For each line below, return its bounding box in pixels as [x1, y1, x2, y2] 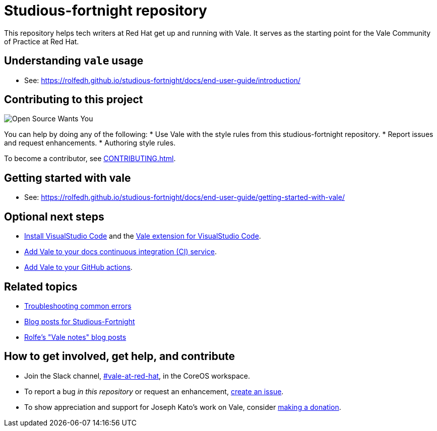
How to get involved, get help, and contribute [4, 350, 235, 363]
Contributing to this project [4, 93, 143, 106]
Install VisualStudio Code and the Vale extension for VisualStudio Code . [24, 232, 261, 241]
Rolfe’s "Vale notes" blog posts [24, 332, 127, 341]
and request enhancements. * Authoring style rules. [4, 138, 176, 148]
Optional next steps [4, 210, 104, 223]
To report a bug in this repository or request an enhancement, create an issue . [24, 387, 284, 396]
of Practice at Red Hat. [4, 37, 79, 46]
